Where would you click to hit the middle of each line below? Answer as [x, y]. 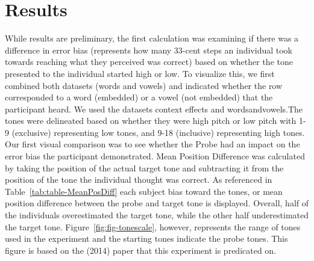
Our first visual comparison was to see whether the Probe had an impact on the [152, 144]
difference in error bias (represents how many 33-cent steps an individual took [149, 50]
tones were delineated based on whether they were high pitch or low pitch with [151, 121]
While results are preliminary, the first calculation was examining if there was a [152, 38]
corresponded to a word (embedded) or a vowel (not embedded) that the [139, 97]
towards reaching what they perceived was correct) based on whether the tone [149, 62]
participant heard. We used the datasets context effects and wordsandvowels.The [154, 109]
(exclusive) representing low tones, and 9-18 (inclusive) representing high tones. [158, 132]
